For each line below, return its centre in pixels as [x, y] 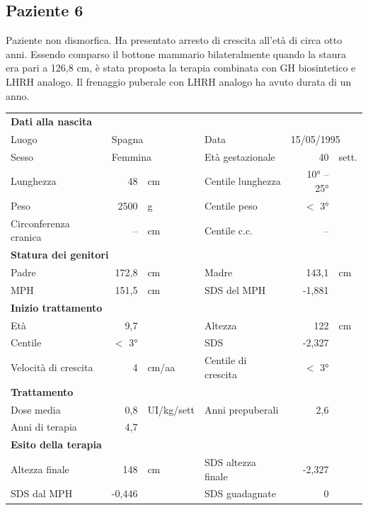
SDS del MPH [235, 289]
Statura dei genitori [60, 255]
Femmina [132, 156]
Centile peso [231, 205]
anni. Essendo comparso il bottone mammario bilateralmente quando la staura [176, 53]
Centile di [225, 360]
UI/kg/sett [171, 409]
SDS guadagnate [240, 493]
